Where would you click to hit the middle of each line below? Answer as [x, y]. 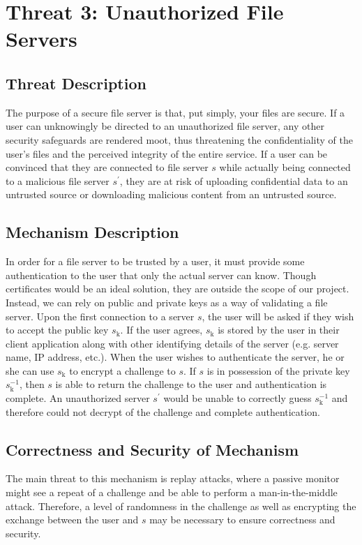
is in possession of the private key [278, 370]
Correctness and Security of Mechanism [152, 449]
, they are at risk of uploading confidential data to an [234, 180]
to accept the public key [57, 330]
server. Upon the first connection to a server [100, 316]
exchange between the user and [72, 520]
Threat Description [76, 83]
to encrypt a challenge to [122, 370]
